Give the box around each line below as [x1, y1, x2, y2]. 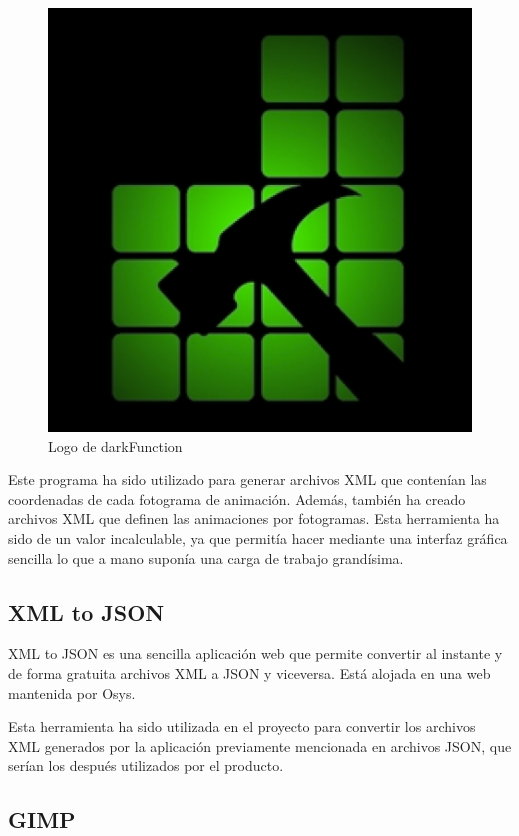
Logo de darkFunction [48, 435, 183, 456]
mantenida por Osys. [8, 682, 136, 703]
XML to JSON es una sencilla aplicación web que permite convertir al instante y [8, 643, 503, 664]
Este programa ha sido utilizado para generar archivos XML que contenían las [8, 469, 487, 490]
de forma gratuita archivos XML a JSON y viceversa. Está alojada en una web [8, 662, 491, 683]
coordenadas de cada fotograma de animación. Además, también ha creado [8, 488, 466, 509]
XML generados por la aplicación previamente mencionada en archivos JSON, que [8, 735, 512, 756]
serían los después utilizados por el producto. [8, 755, 284, 776]
